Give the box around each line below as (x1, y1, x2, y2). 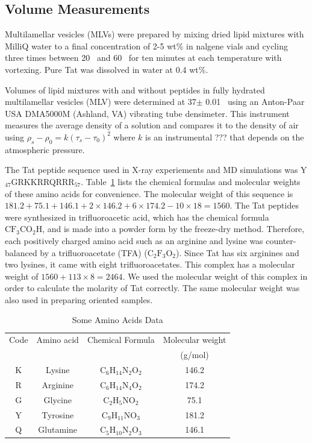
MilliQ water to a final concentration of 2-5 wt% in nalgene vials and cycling (5, 39, 288, 52)
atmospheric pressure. (5, 143, 85, 156)
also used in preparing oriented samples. (5, 293, 153, 306)
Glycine (43, 393, 72, 406)
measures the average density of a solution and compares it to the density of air (5, 119, 299, 131)
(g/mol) (180, 348, 209, 361)
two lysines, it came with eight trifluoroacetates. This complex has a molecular (5, 258, 295, 271)
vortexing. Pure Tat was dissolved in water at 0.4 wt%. (5, 63, 208, 75)
